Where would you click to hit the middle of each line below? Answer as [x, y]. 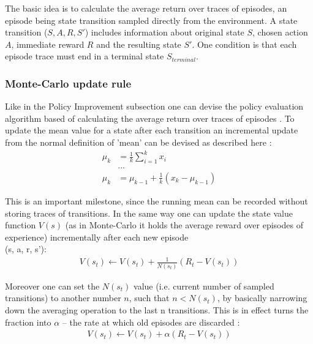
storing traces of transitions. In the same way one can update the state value [149, 213]
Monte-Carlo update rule [68, 83]
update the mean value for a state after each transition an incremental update [152, 130]
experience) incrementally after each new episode [97, 237]
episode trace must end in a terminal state [85, 56]
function [21, 225]
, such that [149, 298]
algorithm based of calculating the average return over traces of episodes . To [150, 118]
